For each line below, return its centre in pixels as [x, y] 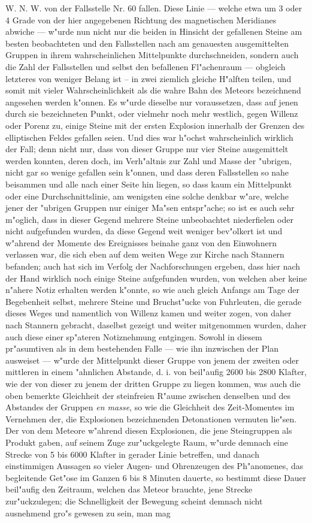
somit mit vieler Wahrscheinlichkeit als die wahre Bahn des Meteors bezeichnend [153, 90]
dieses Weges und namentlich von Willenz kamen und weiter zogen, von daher [149, 313]
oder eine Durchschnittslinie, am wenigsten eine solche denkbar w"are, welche [147, 196]
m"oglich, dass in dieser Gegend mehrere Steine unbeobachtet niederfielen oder [149, 219]
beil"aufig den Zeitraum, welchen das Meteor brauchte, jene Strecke [129, 489]
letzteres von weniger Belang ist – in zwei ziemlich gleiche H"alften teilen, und [149, 78]
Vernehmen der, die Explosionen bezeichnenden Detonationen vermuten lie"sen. [151, 418]
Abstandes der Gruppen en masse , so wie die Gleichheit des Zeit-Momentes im [150, 407]
